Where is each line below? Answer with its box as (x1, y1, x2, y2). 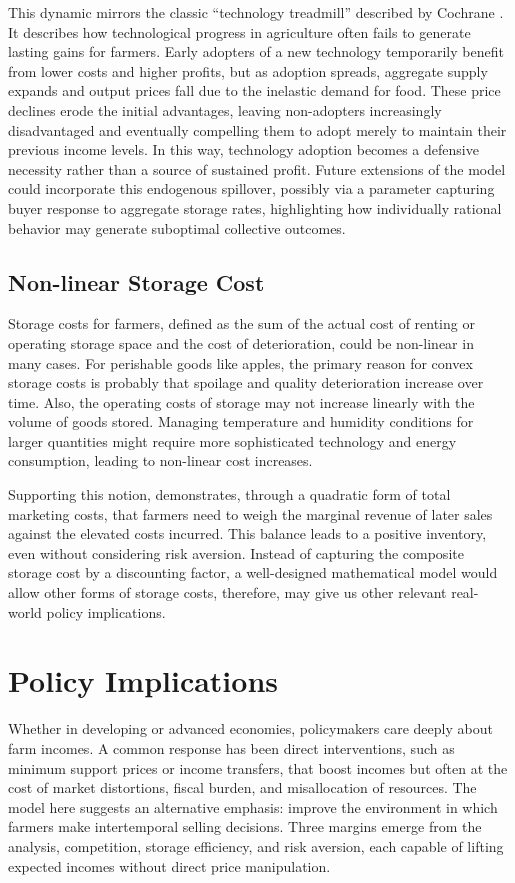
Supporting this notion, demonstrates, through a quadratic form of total (8, 484, 451, 505)
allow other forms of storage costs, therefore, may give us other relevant (8, 582, 447, 603)
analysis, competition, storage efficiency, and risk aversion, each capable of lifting (8, 835, 504, 856)
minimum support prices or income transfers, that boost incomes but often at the (8, 757, 508, 778)
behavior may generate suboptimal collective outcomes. (8, 217, 346, 238)
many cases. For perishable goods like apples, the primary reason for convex (8, 352, 473, 373)
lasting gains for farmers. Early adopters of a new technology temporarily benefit (8, 41, 504, 62)
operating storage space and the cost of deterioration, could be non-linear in (8, 332, 474, 353)
